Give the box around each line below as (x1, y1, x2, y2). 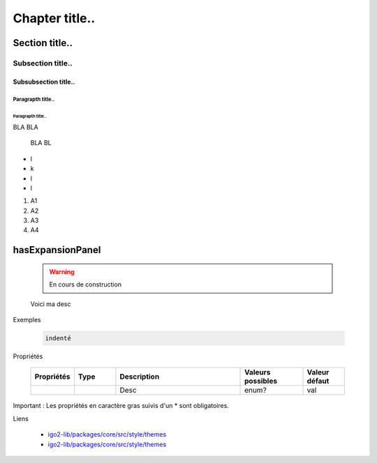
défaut (306, 377, 330, 386)
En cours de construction (49, 280, 122, 289)
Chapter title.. (13, 10, 96, 26)
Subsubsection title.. (13, 77, 75, 86)
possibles (244, 377, 278, 386)
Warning (49, 267, 75, 275)
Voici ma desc (30, 300, 71, 308)
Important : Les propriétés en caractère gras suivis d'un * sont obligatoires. (13, 402, 230, 410)
